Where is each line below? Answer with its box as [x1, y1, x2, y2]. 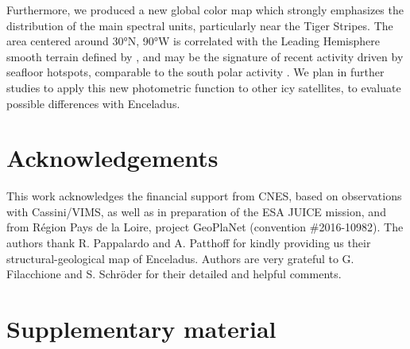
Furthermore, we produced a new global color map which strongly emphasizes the [6, 2, 404, 17]
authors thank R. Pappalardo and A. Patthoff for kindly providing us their [6, 235, 371, 251]
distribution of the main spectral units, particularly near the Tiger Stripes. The [6, 17, 393, 33]
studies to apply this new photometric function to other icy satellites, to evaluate [6, 79, 401, 95]
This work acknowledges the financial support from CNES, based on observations [6, 188, 402, 204]
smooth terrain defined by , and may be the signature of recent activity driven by [6, 48, 404, 64]
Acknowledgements [6, 142, 219, 174]
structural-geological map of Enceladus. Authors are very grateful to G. [6, 250, 354, 266]
